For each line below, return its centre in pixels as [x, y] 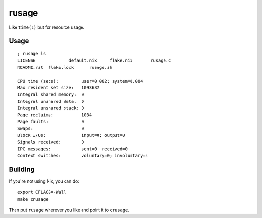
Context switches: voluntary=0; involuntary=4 [83, 156]
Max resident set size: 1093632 [58, 88]
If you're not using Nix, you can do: [44, 181]
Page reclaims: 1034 [55, 115]
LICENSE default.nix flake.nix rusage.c [94, 60]
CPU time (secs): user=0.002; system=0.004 [80, 81]
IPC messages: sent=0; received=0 [73, 149]
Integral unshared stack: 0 [51, 108]
